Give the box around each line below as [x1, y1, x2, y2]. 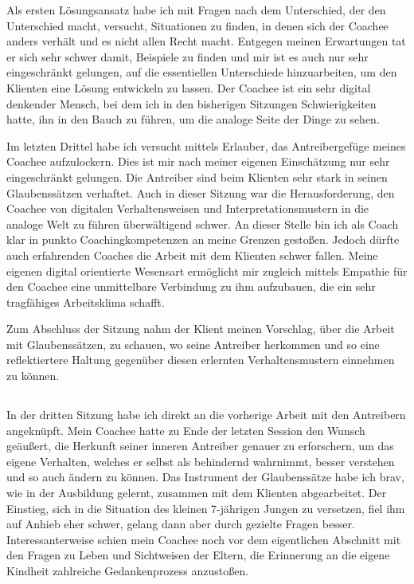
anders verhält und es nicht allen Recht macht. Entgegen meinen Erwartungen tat [6, 33, 406, 49]
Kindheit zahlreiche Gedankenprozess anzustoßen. [6, 562, 249, 578]
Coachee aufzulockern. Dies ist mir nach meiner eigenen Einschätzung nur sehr [6, 153, 390, 170]
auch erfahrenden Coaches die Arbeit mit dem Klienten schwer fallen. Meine [6, 246, 378, 263]
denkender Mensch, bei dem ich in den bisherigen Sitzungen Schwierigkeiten [6, 95, 377, 112]
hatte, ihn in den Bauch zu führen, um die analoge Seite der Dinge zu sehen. [6, 111, 380, 127]
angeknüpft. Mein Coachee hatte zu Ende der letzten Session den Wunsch [6, 421, 365, 438]
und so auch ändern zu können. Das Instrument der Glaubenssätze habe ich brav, [6, 468, 404, 485]
